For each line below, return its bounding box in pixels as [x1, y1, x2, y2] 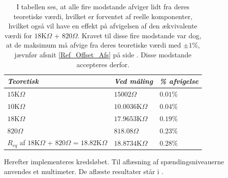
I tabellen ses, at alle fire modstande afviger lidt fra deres [16, 1, 190, 11]
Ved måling [114, 76, 153, 86]
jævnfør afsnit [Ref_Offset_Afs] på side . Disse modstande [14, 49, 192, 59]
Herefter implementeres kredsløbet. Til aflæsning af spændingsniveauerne [4, 156, 225, 167]
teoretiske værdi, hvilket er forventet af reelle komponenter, [13, 11, 193, 21]
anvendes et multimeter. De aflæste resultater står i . [4, 166, 163, 176]
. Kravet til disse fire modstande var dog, [77, 30, 201, 40]
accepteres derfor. [76, 59, 130, 69]
